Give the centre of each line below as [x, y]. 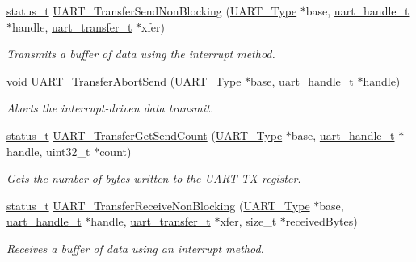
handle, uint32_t [48, 151]
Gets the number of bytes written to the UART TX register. [154, 178]
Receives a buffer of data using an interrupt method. [135, 248]
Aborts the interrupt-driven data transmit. [110, 108]
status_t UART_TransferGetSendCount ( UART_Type [145, 135]
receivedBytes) [321, 221]
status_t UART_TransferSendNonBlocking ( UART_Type [152, 11]
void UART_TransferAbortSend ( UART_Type [124, 80]
